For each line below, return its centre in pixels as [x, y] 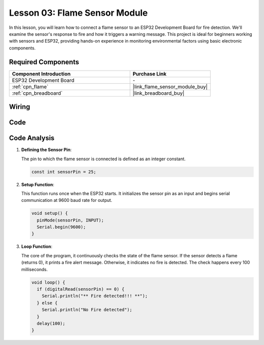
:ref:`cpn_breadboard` [37, 93]
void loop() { [48, 282]
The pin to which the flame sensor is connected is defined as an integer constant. [103, 159]
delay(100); [51, 323]
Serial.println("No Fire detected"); [87, 310]
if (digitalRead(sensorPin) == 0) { [81, 289]
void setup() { [50, 213]
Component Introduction [41, 74]
